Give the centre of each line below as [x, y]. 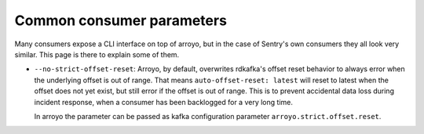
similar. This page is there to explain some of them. [97, 54]
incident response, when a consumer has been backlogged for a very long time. [164, 102]
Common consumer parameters [121, 20]
